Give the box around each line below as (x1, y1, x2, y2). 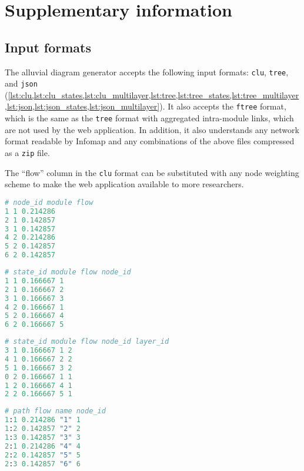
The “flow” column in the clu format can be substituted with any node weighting (5, 166, 299, 178)
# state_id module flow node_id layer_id (5, 337, 169, 346)
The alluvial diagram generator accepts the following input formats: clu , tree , (5, 65, 289, 78)
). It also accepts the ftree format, (159, 100, 286, 112)
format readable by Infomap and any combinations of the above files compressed (5, 135, 295, 147)
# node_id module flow (5, 198, 93, 207)
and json (5, 77, 38, 89)
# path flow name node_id (5, 407, 106, 416)
